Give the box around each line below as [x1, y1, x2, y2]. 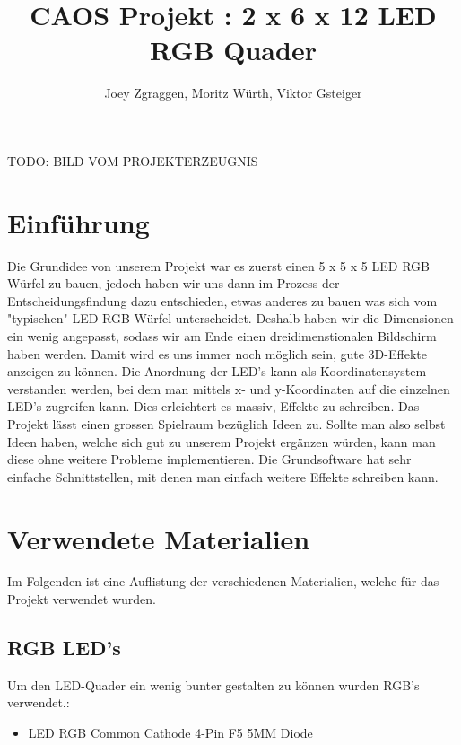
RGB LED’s [7, 634, 121, 662]
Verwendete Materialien [7, 520, 310, 557]
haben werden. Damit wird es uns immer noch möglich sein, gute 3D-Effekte [7, 344, 427, 363]
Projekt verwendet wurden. [7, 590, 156, 609]
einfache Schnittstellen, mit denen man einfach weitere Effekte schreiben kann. [7, 467, 439, 486]
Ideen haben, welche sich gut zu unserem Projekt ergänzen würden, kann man [7, 432, 436, 451]
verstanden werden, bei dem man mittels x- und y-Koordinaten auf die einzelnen [7, 379, 450, 398]
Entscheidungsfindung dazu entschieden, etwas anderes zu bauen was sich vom [7, 291, 438, 310]
